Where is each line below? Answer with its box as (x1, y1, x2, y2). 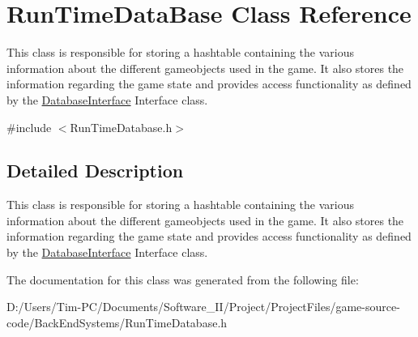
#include (6, 118, 52, 135)
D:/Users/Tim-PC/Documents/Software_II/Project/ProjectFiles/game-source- (6, 298, 400, 315)
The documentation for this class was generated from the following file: (6, 271, 359, 288)
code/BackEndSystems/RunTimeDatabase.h (6, 314, 228, 331)
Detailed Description (6, 158, 184, 183)
